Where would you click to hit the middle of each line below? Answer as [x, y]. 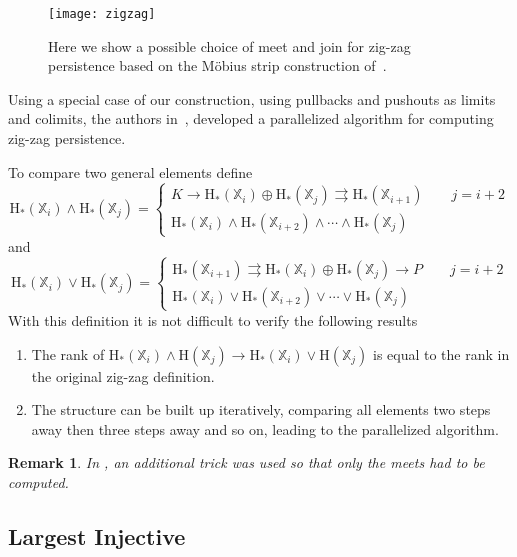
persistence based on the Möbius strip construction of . [217, 65]
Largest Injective [97, 535]
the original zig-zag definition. [123, 375]
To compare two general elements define [130, 171]
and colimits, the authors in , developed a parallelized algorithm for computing [251, 118]
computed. [38, 481]
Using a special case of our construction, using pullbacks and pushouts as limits [252, 98]
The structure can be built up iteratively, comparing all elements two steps [261, 409]
